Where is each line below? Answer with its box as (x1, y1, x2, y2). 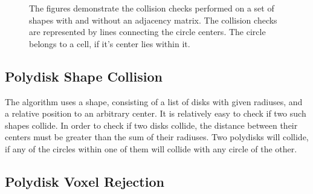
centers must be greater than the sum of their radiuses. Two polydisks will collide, (5, 131, 309, 143)
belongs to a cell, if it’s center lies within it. (29, 37, 190, 50)
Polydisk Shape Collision (5, 66, 163, 85)
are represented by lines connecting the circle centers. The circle (29, 25, 266, 38)
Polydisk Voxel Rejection (5, 172, 164, 190)
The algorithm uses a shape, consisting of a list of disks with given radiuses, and (5, 95, 303, 108)
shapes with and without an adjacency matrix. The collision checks (29, 13, 277, 26)
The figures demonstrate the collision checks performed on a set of (29, 2, 274, 14)
